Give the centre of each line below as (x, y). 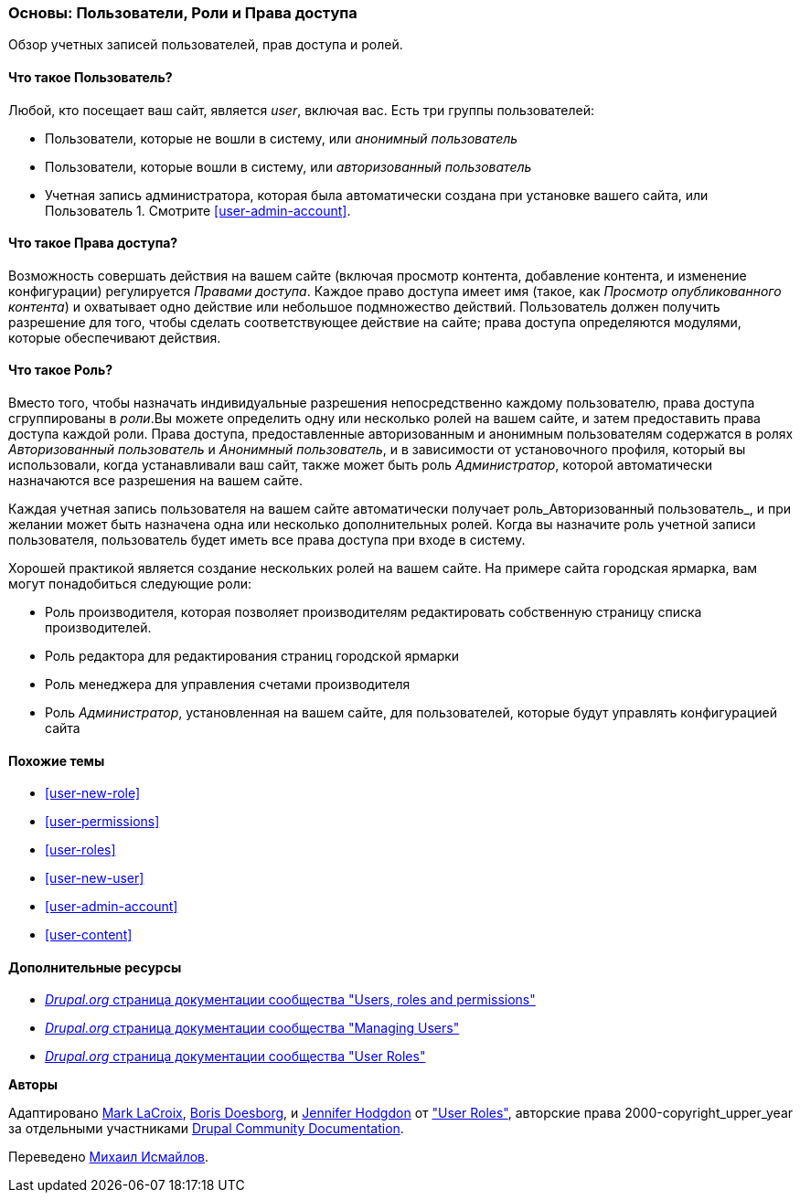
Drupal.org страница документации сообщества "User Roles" (235, 1057)
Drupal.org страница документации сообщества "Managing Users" (252, 1028)
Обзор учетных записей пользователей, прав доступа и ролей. (206, 45)
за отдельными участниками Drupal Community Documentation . (206, 1129)
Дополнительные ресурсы (95, 967)
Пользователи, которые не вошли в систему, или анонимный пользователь (282, 138)
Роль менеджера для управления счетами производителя (228, 685)
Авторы (33, 1085)
